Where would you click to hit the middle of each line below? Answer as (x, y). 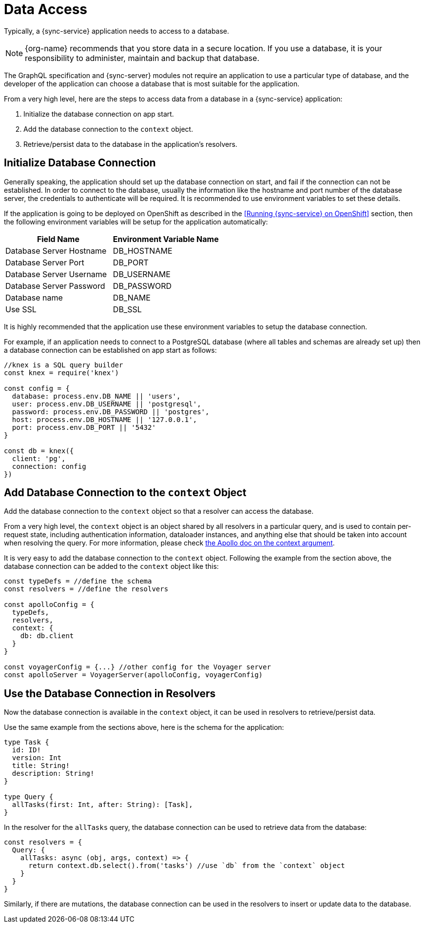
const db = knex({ (39, 451)
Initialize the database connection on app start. (99, 114)
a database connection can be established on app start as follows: (110, 350)
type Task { (27, 742)
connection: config (49, 466)
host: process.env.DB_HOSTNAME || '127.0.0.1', (105, 419)
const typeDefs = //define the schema (78, 581)
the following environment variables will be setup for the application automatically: (136, 222)
